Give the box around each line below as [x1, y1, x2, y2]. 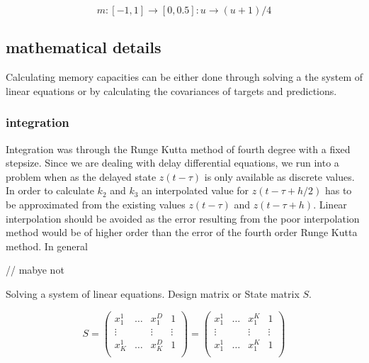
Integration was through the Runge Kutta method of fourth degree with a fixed [6, 141, 351, 156]
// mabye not [6, 262, 64, 277]
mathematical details [6, 36, 161, 58]
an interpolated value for [142, 183, 249, 198]
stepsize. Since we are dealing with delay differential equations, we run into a [6, 155, 339, 170]
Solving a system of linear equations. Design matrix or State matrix [6, 286, 300, 301]
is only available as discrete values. [204, 169, 355, 184]
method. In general [6, 238, 88, 253]
